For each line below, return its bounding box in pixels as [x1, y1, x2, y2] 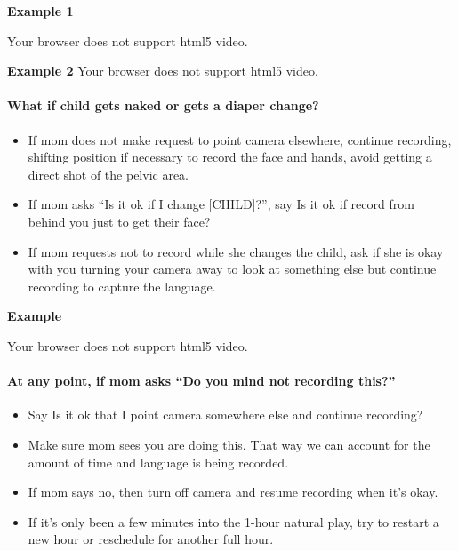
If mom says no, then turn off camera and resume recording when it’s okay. [28, 483, 438, 501]
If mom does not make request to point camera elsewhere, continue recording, [28, 130, 452, 148]
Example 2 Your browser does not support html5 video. [7, 61, 318, 80]
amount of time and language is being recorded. [28, 452, 289, 471]
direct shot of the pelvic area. [28, 164, 189, 183]
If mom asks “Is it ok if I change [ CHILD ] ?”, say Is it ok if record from [28, 195, 414, 213]
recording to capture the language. [28, 276, 216, 295]
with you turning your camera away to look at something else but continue [28, 260, 437, 278]
